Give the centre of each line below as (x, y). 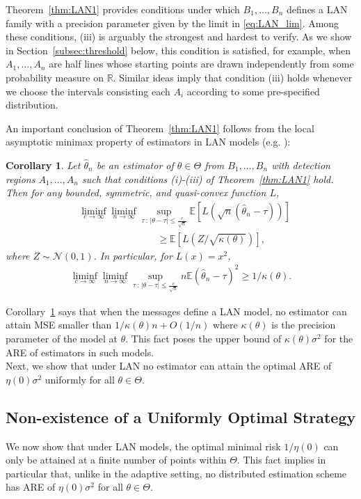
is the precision (304, 325)
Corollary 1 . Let (43, 165)
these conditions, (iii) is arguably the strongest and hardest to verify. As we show (179, 37)
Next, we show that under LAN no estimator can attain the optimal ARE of (169, 366)
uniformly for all (80, 379)
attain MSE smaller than (59, 325)
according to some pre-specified (253, 91)
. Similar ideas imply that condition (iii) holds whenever (233, 77)
